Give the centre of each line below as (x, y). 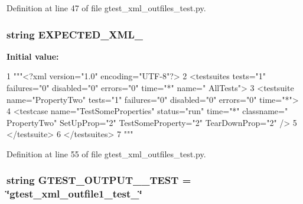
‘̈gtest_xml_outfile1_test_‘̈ (74, 194)
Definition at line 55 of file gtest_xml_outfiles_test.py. (106, 153)
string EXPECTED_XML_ (75, 34)
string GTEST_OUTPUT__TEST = (99, 180)
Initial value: (33, 56)
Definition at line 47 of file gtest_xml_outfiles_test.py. (106, 8)
